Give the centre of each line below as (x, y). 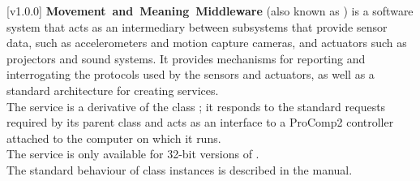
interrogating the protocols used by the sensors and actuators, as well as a (191, 74)
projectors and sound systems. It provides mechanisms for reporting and (186, 58)
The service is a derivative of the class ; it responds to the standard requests (196, 106)
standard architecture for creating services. (113, 90)
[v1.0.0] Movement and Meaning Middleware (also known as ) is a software (210, 11)
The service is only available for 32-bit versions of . (133, 154)
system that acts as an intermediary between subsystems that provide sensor (197, 26)
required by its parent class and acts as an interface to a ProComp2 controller (200, 122)
